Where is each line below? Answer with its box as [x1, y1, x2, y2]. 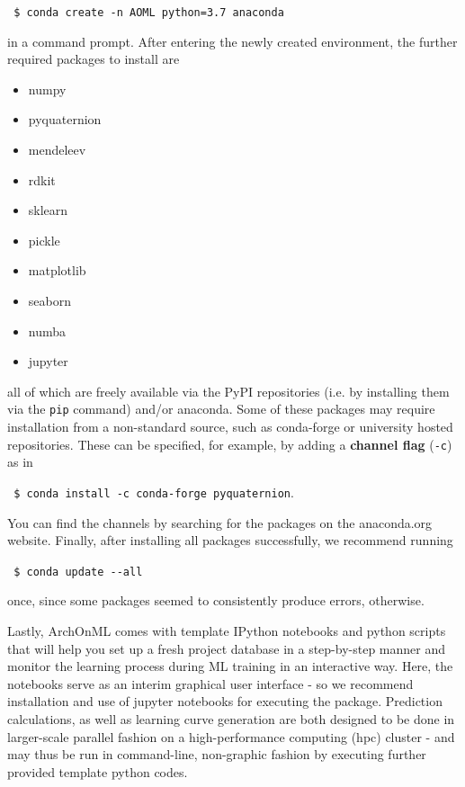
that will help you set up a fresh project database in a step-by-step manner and [7, 639, 446, 657]
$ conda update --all [13, 565, 143, 578]
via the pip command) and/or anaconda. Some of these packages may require [7, 399, 435, 418]
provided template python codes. [7, 762, 188, 781]
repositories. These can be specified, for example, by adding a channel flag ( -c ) [7, 434, 452, 453]
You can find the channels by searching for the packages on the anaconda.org [7, 513, 433, 532]
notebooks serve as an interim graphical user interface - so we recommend [7, 674, 414, 693]
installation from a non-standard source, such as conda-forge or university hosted [7, 417, 453, 436]
